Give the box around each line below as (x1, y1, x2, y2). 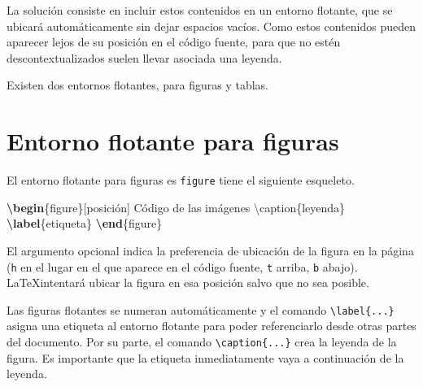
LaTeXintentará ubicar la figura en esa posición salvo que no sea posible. (7, 274, 369, 291)
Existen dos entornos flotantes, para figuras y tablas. (7, 76, 269, 93)
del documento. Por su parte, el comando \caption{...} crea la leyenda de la (7, 333, 397, 350)
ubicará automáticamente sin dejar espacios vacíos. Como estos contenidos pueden (7, 17, 416, 34)
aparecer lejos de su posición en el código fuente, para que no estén (7, 33, 341, 50)
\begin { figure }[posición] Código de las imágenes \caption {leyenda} (7, 198, 346, 215)
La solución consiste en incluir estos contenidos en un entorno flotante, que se (7, 2, 393, 18)
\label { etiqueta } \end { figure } (7, 215, 163, 232)
